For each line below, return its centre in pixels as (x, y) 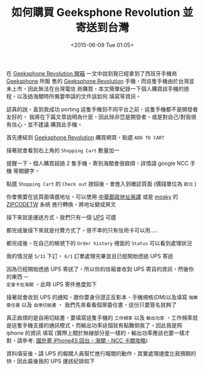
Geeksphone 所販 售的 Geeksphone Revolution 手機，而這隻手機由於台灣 (98, 81)
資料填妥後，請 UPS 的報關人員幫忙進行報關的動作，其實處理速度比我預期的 (101, 353)
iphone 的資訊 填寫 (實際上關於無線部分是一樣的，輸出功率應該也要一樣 (95, 333)
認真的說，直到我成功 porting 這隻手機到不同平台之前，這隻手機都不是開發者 (102, 109)
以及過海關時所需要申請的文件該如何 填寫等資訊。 (79, 96)
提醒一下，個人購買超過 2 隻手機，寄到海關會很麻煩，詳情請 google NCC (97, 163)
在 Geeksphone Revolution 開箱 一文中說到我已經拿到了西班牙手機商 (92, 73)
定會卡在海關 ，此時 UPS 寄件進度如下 (52, 284)
